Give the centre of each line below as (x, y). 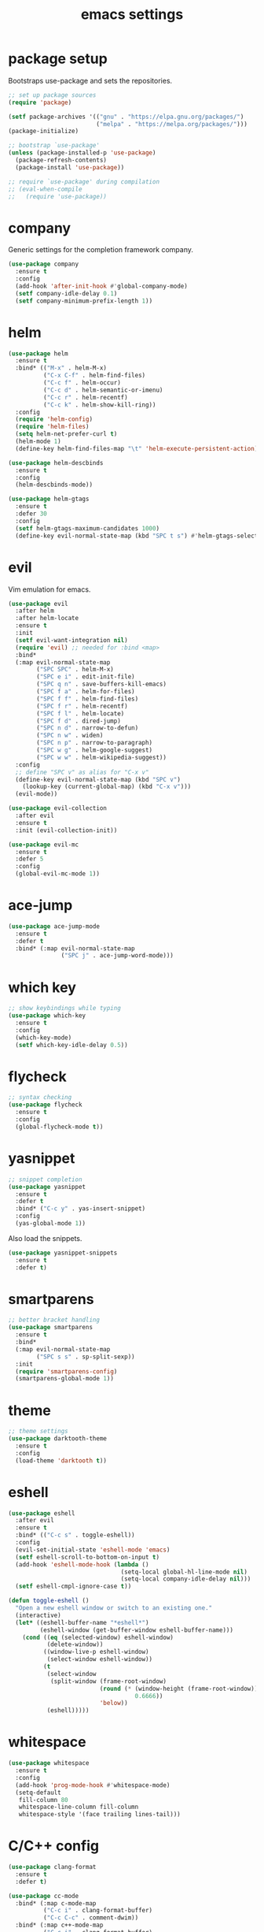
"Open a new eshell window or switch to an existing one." (114, 1608)
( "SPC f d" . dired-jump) (79, 721)
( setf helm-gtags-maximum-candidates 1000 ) (87, 528)
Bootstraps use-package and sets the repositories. (90, 80)
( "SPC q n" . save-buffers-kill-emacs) (102, 684)
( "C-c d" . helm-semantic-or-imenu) (103, 390)
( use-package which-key (47, 1016)
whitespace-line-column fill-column (79, 1807)
